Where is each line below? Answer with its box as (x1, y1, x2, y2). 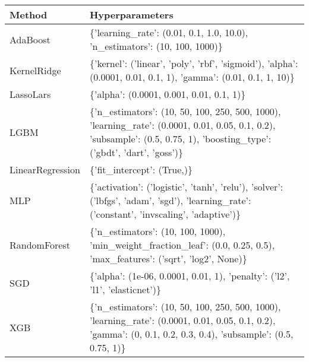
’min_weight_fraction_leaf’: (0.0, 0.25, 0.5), (89, 238, 275, 252)
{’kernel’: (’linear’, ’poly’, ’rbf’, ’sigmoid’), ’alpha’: (89, 56, 298, 70)
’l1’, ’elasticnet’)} (89, 282, 162, 296)
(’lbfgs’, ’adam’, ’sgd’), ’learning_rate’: (89, 193, 251, 207)
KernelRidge (10, 63, 61, 77)
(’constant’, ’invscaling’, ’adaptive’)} (89, 207, 241, 221)
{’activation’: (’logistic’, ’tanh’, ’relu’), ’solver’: (89, 180, 283, 193)
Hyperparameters (89, 8, 174, 21)
